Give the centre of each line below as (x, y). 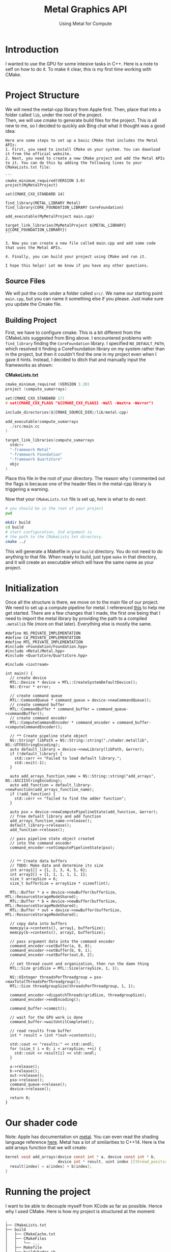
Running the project (48, 1192)
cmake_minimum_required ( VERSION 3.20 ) (48, 384)
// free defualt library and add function (55, 816)
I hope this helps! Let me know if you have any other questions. (77, 266)
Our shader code (41, 1123)
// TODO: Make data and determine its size (56, 866)
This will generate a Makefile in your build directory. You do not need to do (84, 551)
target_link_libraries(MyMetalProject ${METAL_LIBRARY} (66, 225)
